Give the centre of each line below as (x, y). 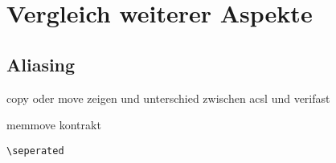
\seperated (35, 151)
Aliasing (41, 64)
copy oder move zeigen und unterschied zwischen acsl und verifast (168, 98)
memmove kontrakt (54, 125)
